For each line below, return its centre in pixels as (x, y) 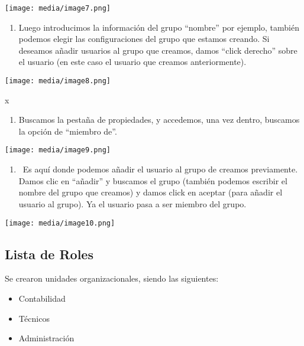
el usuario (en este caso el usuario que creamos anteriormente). (132, 62)
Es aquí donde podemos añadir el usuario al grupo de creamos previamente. (160, 169)
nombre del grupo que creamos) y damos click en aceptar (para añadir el (151, 192)
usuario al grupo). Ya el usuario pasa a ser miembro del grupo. (132, 203)
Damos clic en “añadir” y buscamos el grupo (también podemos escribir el (153, 180)
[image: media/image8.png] (58, 81)
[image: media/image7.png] (58, 8)
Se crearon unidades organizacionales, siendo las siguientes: (112, 278)
